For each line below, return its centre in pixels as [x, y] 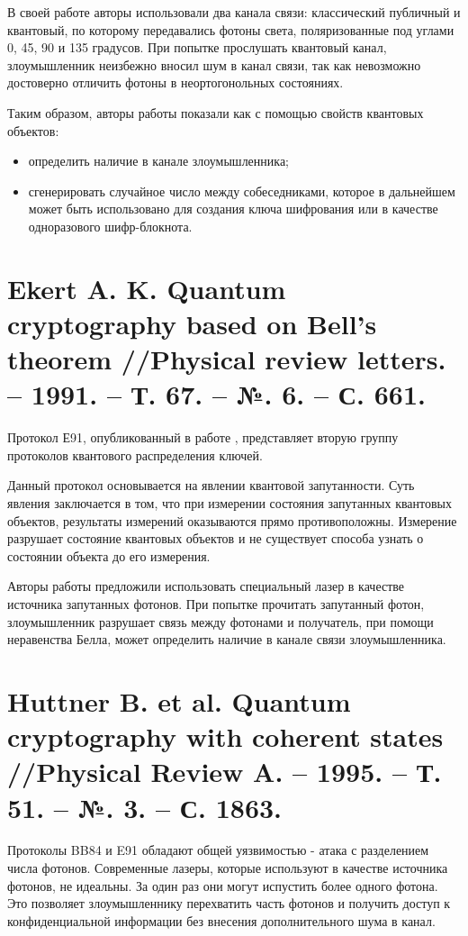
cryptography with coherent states [225, 736]
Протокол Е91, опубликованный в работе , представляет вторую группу [203, 437]
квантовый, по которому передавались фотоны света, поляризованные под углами [231, 29]
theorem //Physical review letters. [227, 359]
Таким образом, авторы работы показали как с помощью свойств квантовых [216, 112]
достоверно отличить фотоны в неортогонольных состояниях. [175, 82]
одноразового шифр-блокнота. [110, 226]
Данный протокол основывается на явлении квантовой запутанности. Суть [211, 485]
